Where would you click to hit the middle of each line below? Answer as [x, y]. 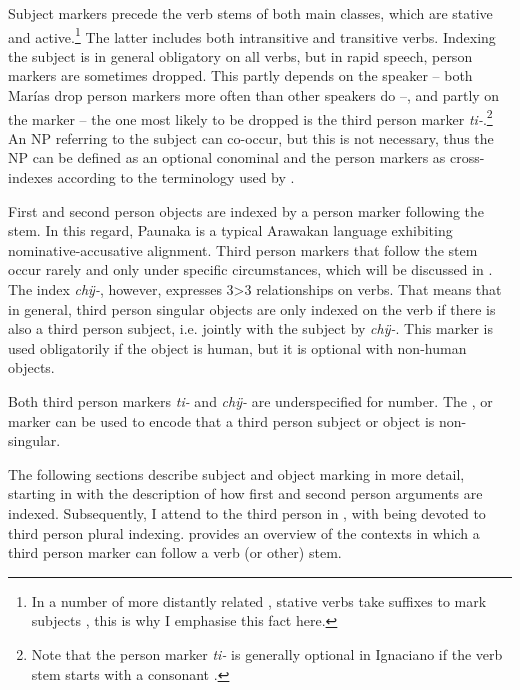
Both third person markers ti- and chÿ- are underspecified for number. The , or [250, 401]
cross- [467, 157]
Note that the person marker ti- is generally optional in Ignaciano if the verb [267, 653]
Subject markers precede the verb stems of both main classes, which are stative [250, 13]
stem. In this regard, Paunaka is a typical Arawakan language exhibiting [230, 230]
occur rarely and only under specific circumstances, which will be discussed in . [250, 269]
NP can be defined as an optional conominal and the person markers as [227, 157]
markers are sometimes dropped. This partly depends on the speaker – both [240, 75]
